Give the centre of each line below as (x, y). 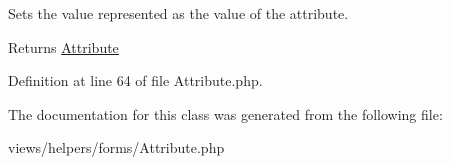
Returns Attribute (63, 46)
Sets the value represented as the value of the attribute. (178, 13)
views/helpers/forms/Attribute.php (116, 147)
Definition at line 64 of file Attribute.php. (135, 80)
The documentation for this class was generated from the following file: (225, 113)
